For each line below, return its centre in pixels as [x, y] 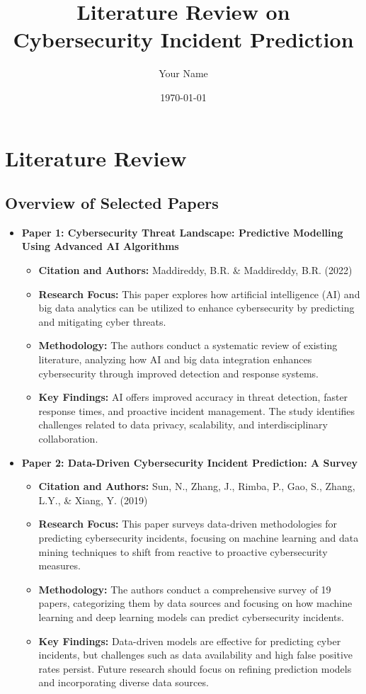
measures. [59, 565]
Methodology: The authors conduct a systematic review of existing [188, 345]
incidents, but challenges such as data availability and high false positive [196, 655]
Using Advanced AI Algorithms [100, 246]
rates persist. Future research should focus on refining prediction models [195, 668]
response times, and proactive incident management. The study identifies [197, 410]
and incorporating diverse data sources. [124, 682]
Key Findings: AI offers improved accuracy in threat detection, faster [193, 397]
